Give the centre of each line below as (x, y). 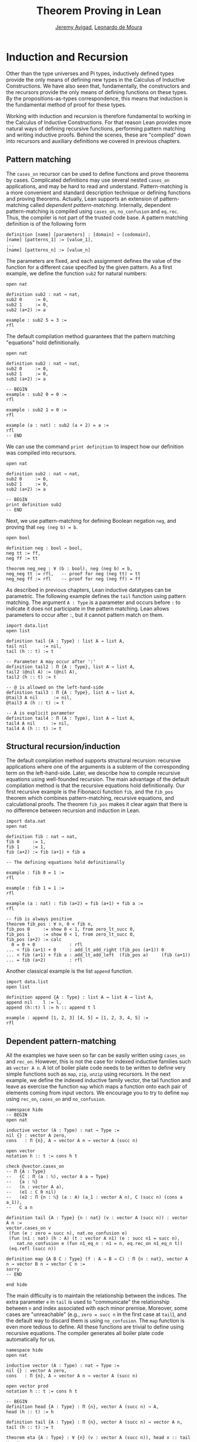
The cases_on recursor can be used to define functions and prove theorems (98, 173)
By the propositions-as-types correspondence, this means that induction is (97, 98)
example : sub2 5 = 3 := (36, 320)
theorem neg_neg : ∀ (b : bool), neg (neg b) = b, (69, 569)
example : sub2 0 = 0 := (36, 394)
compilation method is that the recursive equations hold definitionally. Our (96, 786)
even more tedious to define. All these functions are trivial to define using (95, 1327)
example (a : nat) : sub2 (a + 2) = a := (58, 425)
